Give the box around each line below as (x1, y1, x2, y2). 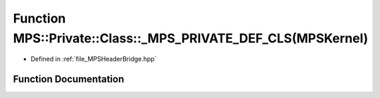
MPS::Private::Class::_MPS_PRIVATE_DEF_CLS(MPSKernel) (13, 30, 369, 46)
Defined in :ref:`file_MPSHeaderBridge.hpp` (30, 55, 157, 63)
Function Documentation (13, 73, 125, 85)
